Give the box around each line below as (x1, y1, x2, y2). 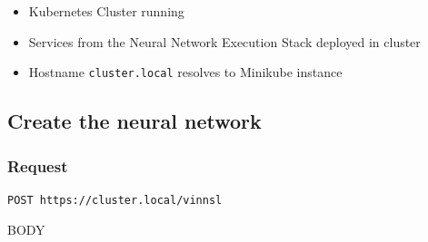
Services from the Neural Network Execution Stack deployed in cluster (28, 32, 421, 51)
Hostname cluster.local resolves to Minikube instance (28, 63, 343, 82)
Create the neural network (7, 107, 262, 135)
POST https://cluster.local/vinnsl (7, 193, 223, 207)
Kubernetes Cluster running (28, 2, 184, 20)
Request (7, 154, 68, 177)
